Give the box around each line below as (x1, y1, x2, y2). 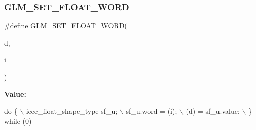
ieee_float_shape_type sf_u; (26, 106, 118, 116)
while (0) (4, 115, 32, 126)
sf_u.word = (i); (126, 106, 177, 116)
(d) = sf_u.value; (186, 106, 240, 116)
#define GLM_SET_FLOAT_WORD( (4, 20, 127, 31)
